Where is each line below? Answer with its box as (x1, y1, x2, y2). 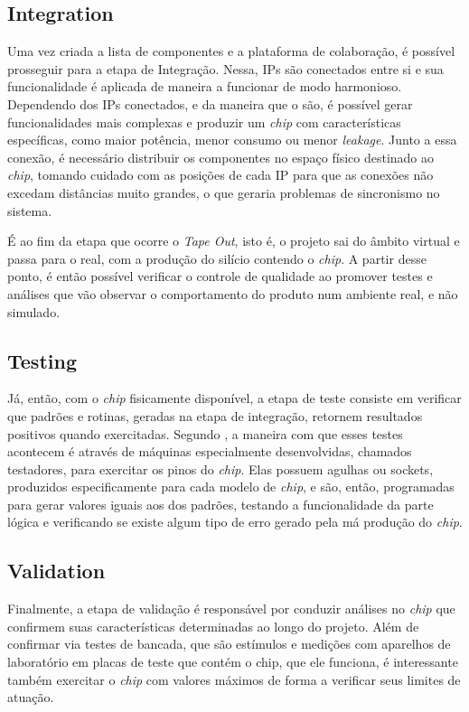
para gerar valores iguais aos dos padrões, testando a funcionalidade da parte (7, 494, 434, 513)
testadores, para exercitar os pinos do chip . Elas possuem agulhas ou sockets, (7, 459, 434, 478)
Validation (7, 557, 106, 585)
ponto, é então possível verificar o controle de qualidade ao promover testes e (7, 267, 433, 286)
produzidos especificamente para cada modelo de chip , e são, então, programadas (7, 477, 455, 496)
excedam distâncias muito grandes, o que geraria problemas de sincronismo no (7, 183, 440, 201)
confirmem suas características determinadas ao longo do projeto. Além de (7, 616, 419, 635)
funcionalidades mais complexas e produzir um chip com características (7, 112, 401, 131)
